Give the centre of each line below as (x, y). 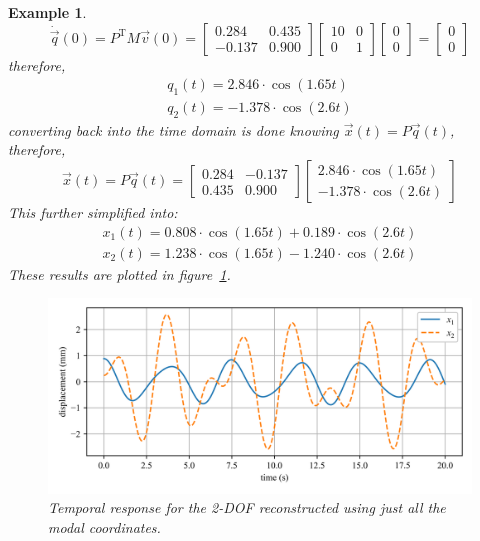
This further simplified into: (93, 212)
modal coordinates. (104, 526)
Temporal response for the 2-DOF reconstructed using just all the (247, 507)
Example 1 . (47, 12)
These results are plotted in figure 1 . (119, 273)
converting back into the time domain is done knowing (173, 129)
